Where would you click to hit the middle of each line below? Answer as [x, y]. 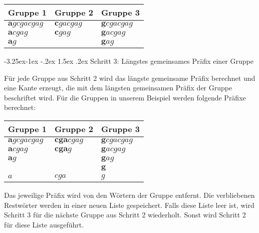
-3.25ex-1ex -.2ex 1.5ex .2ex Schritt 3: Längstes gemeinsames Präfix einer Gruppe [129, 61]
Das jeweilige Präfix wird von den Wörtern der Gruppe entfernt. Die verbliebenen [129, 195]
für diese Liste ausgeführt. [44, 224]
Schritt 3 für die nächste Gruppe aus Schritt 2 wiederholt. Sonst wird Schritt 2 [125, 215]
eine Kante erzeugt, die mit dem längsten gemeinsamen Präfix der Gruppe [118, 88]
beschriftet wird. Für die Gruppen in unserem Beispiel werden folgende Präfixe [125, 97]
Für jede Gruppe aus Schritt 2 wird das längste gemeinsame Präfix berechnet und [130, 78]
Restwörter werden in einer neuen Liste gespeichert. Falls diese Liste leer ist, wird [129, 205]
